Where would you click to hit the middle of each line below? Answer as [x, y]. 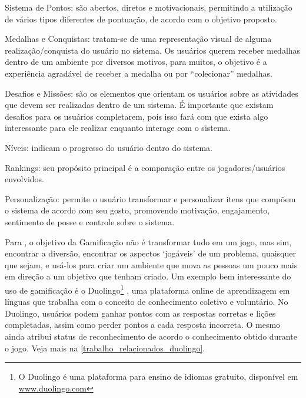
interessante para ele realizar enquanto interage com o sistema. [118, 128]
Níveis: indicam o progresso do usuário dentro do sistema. [109, 147]
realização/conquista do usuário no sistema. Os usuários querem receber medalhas [153, 50]
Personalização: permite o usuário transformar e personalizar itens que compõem [150, 198]
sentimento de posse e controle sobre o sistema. [90, 221]
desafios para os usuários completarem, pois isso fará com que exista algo [137, 116]
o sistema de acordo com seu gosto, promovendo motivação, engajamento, [137, 210]
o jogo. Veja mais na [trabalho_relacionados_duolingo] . [105, 348]
